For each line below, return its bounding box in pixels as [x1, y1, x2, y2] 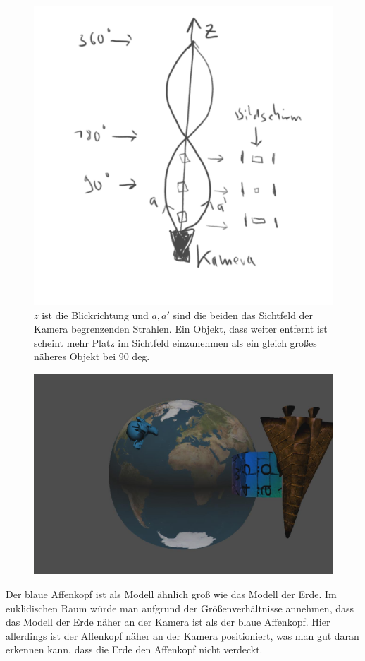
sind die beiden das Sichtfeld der [173, 307, 314, 322]
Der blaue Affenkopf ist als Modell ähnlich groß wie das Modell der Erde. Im [6, 587, 337, 602]
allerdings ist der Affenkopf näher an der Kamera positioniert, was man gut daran [6, 628, 359, 643]
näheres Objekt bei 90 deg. [34, 349, 150, 364]
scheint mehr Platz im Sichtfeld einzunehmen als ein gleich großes [34, 335, 317, 350]
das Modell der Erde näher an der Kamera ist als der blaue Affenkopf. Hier [6, 614, 330, 629]
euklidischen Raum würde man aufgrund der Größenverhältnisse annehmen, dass [6, 600, 354, 615]
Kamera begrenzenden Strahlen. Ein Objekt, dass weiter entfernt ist [34, 321, 328, 336]
